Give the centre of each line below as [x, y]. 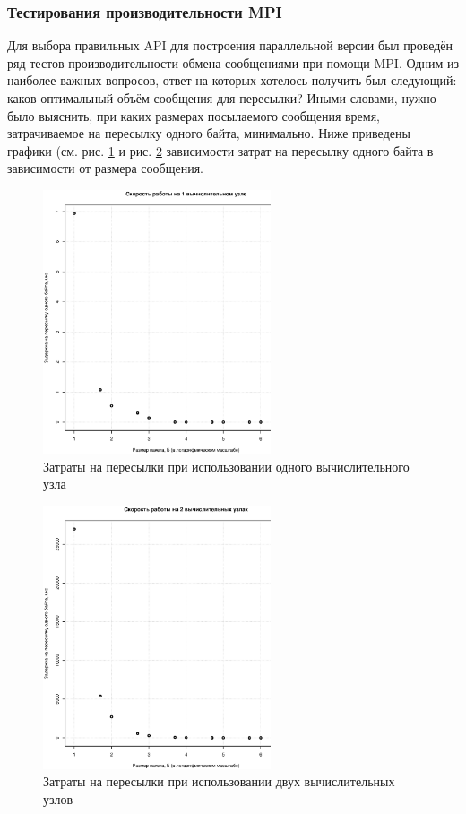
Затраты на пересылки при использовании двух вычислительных [219, 781]
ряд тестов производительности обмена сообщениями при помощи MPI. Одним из [233, 62]
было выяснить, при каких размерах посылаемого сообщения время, [194, 115]
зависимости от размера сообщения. [105, 168]
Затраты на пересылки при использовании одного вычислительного [226, 466]
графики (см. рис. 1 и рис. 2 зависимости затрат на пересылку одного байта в [220, 150]
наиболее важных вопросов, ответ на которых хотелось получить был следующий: [232, 80]
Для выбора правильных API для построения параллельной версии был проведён [230, 45]
